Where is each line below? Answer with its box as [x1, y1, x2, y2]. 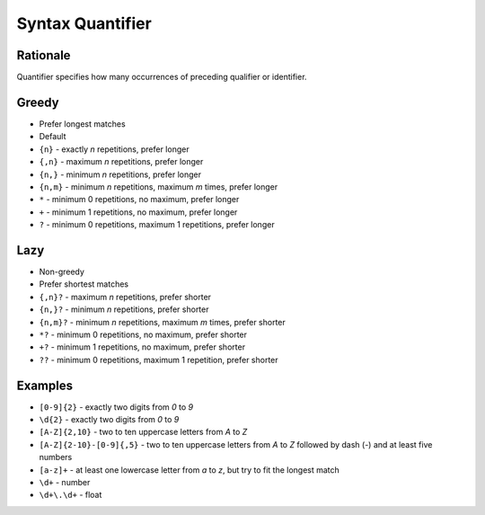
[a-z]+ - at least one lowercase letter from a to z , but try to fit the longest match [39, 464, 340, 475]
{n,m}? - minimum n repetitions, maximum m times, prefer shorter [39, 316, 287, 327]
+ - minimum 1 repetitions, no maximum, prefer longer [39, 207, 238, 218]
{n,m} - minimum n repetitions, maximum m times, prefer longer [39, 181, 278, 192]
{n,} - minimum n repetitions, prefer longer [39, 169, 202, 180]
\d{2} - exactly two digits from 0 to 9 [39, 414, 180, 425]
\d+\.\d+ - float [39, 490, 102, 501]
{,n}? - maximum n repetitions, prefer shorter [39, 291, 211, 302]
